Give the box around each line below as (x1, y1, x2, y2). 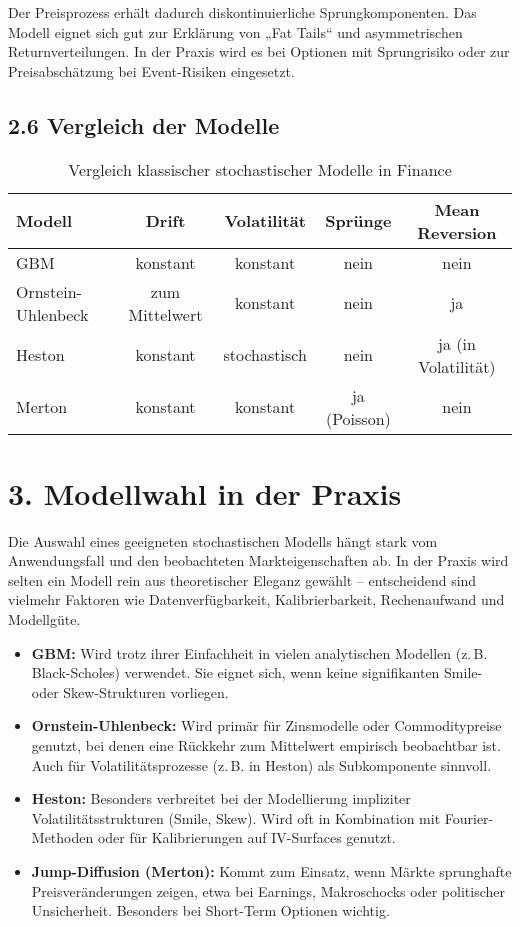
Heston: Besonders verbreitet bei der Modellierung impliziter (31, 788, 411, 809)
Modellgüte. (8, 609, 81, 630)
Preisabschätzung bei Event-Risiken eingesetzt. (8, 60, 295, 81)
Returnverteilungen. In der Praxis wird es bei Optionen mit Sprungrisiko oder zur (8, 41, 510, 62)
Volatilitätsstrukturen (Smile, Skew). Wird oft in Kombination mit (31, 807, 441, 828)
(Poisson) (325, 406, 391, 430)
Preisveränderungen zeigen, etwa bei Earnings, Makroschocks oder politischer (31, 880, 505, 901)
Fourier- (444, 807, 494, 828)
